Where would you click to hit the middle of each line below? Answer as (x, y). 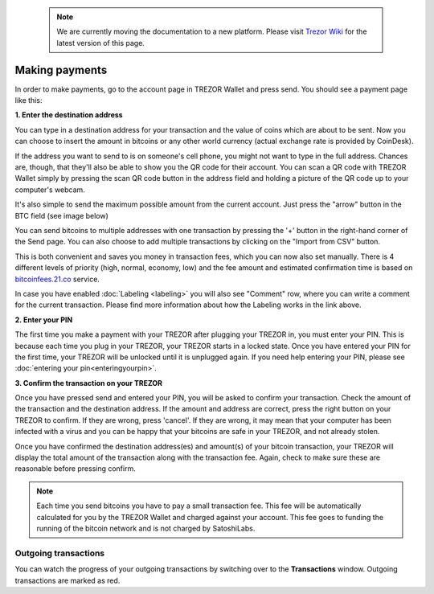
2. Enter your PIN (44, 320)
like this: (29, 100)
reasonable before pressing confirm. (75, 469)
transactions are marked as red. (68, 580)
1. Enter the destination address (69, 115)
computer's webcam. (50, 190)
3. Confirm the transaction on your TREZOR (89, 383)
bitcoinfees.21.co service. (57, 279)
